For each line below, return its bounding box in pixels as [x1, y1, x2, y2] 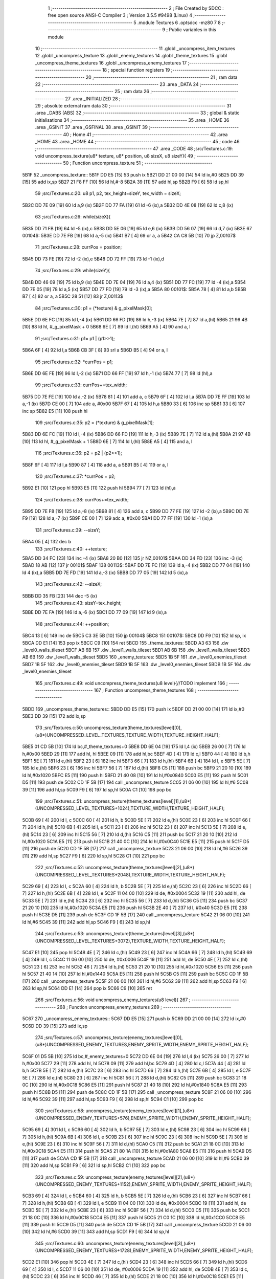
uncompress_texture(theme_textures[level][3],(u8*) [85, 931, 195, 937]
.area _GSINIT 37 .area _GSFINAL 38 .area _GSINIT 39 [35, 124, 148, 130]
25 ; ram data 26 [114, 89, 150, 95]
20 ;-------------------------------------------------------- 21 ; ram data [85, 74, 238, 80]
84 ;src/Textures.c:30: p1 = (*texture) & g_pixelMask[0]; [35, 305, 153, 311]
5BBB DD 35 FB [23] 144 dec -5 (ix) [22, 592, 97, 599]
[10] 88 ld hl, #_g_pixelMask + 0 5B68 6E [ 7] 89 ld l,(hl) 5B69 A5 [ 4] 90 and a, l [22, 324, 191, 330]
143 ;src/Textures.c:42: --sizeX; [35, 581, 102, 587]
